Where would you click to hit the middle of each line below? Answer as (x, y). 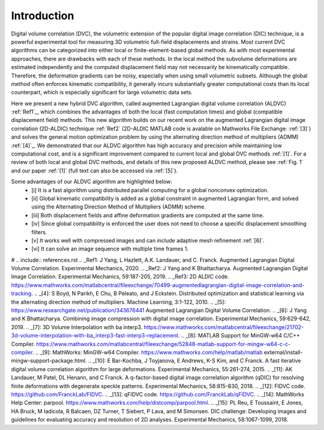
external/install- (283, 352)
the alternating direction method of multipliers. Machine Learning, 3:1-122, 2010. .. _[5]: (118, 302)
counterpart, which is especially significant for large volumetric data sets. (102, 92)
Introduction (43, 16)
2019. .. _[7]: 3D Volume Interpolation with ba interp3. (77, 327)
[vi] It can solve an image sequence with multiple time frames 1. (110, 249)
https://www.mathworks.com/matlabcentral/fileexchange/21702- (224, 327)
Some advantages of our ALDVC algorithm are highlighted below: (91, 182)
